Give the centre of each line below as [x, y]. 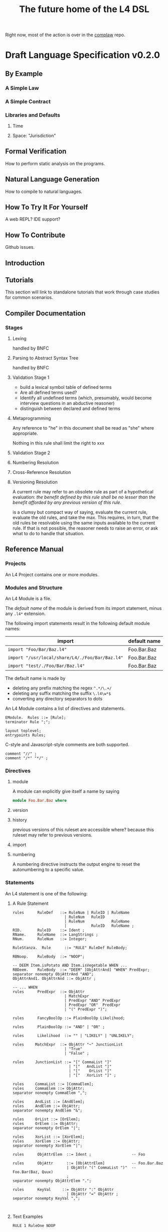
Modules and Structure [34, 587]
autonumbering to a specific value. [48, 870]
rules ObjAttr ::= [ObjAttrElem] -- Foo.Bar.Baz [88, 1163]
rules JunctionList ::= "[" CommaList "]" [62, 1062]
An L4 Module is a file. [28, 598]
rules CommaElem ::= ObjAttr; [48, 1088]
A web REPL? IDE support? [33, 219]
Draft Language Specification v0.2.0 [83, 55]
